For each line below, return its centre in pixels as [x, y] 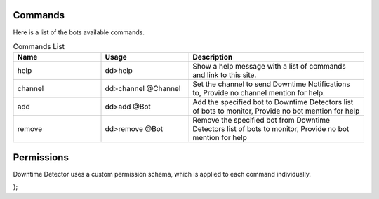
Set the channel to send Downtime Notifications [271, 84]
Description [213, 57]
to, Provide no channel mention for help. [259, 93]
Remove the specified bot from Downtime [261, 121]
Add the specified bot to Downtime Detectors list [273, 102]
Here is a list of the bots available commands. [79, 32]
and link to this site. [225, 75]
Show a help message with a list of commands [270, 67]
